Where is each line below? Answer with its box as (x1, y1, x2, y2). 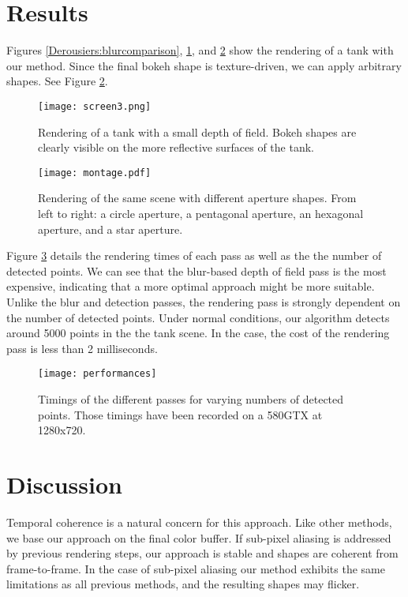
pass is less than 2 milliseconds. (6, 340, 158, 356)
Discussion (6, 467, 122, 500)
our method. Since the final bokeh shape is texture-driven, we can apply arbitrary (6, 57, 402, 73)
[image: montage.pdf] (38, 167, 152, 178)
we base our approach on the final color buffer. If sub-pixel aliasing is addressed (6, 529, 391, 546)
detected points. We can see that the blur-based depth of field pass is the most (6, 262, 387, 279)
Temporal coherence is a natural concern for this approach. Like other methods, (6, 513, 392, 530)
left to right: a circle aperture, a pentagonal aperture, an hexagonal (38, 205, 364, 221)
